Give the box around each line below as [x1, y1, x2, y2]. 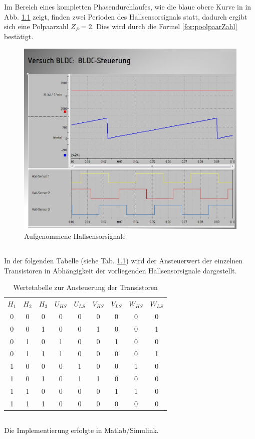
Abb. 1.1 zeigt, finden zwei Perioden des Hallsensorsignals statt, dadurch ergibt [4, 11, 247, 22]
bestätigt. [4, 31, 34, 41]
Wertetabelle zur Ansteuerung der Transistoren [13, 282, 158, 292]
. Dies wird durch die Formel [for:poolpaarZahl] [92, 21, 237, 32]
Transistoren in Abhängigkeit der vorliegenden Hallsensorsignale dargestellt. [4, 265, 237, 275]
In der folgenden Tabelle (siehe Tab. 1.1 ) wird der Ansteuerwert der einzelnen [4, 255, 243, 265]
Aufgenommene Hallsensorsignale [24, 231, 126, 241]
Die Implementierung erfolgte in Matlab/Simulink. [4, 425, 159, 435]
